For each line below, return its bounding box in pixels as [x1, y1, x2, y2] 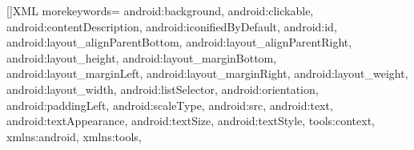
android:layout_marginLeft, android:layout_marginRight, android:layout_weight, [6, 65, 408, 82]
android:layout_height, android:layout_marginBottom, [6, 49, 277, 66]
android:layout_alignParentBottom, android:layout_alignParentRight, [6, 34, 352, 51]
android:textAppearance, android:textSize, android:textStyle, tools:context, [6, 112, 375, 129]
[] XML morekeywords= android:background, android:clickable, [6, 2, 314, 18]
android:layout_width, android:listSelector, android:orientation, [6, 80, 319, 97]
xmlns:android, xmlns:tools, [6, 128, 142, 144]
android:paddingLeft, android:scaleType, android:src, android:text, [6, 96, 333, 113]
